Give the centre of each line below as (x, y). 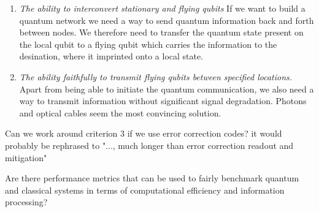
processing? (26, 202)
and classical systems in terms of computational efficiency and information (145, 190)
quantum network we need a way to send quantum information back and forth (167, 20)
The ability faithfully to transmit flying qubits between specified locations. (156, 76)
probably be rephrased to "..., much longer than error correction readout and (149, 145)
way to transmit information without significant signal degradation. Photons (163, 101)
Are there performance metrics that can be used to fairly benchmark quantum (152, 178)
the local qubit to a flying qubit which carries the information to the (148, 44)
